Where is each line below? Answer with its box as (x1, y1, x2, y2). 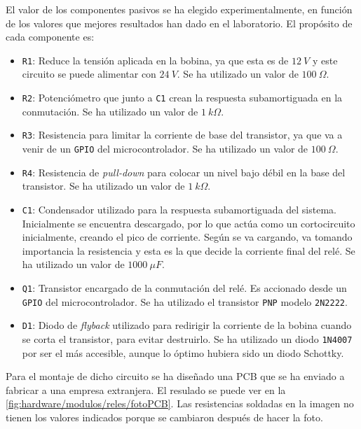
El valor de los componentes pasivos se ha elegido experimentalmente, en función (6, 2, 353, 16)
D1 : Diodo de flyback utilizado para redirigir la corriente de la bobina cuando (22, 318, 352, 332)
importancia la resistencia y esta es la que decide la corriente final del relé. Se (22, 243, 355, 258)
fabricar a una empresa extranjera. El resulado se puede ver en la (6, 382, 286, 397)
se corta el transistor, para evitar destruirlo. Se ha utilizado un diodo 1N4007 (22, 331, 353, 346)
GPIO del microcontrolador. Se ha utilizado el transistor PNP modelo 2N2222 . (22, 294, 348, 309)
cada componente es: (6, 29, 95, 44)
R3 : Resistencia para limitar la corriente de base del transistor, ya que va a (22, 127, 343, 142)
